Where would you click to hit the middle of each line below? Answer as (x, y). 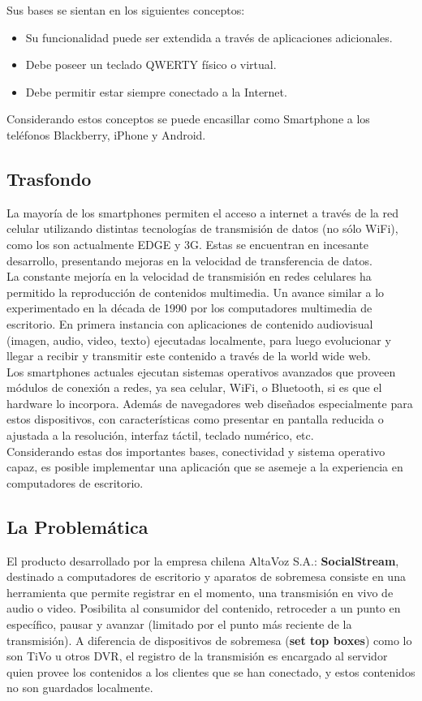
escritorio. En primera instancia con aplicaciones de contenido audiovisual (190, 323)
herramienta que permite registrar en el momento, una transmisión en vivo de (200, 592)
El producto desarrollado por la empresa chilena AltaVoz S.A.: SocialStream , (203, 560)
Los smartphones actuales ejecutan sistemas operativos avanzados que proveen (201, 371)
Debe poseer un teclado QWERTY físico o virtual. (151, 65)
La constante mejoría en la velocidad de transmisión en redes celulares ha (189, 276)
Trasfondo (49, 178)
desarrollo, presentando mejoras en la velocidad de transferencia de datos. (189, 260)
